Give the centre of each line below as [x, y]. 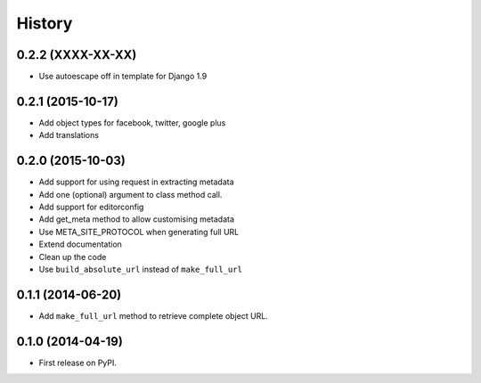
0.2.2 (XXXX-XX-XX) [77, 55]
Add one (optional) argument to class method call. [130, 194]
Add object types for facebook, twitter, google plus [132, 122]
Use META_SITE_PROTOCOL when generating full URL [139, 232]
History [45, 23]
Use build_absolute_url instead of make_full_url [140, 269]
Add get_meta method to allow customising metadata [137, 219]
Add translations [69, 135]
